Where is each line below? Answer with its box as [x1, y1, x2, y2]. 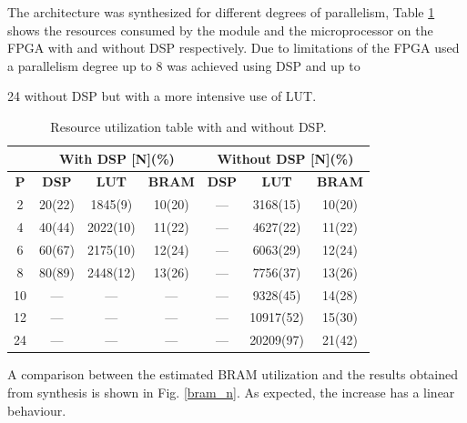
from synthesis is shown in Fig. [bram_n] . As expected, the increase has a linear [7, 383, 455, 401]
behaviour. [7, 400, 66, 419]
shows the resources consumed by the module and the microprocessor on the [7, 20, 433, 39]
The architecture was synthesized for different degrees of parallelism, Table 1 [7, 3, 435, 21]
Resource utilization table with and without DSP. [50, 116, 327, 136]
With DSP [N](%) [59, 148, 175, 167]
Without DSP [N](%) [217, 148, 354, 167]
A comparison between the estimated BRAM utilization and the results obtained [7, 365, 459, 384]
